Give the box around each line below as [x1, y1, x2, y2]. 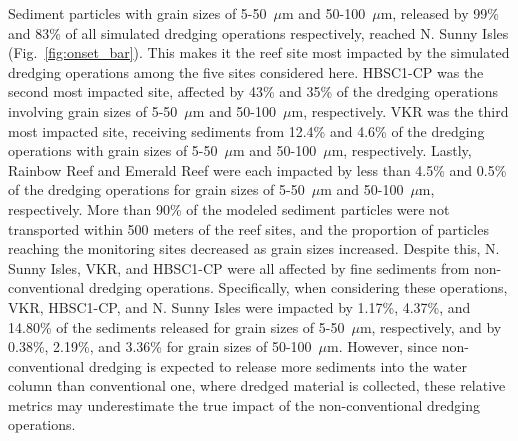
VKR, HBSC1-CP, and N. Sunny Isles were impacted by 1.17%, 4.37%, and [8, 296, 471, 317]
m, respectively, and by [359, 316, 502, 337]
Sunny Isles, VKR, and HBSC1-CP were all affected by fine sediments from [8, 257, 470, 278]
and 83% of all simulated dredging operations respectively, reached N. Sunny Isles [8, 22, 509, 43]
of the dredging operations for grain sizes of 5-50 [8, 179, 305, 200]
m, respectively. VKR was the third [291, 100, 509, 121]
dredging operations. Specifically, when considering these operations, [88, 277, 508, 298]
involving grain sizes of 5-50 [8, 100, 178, 121]
